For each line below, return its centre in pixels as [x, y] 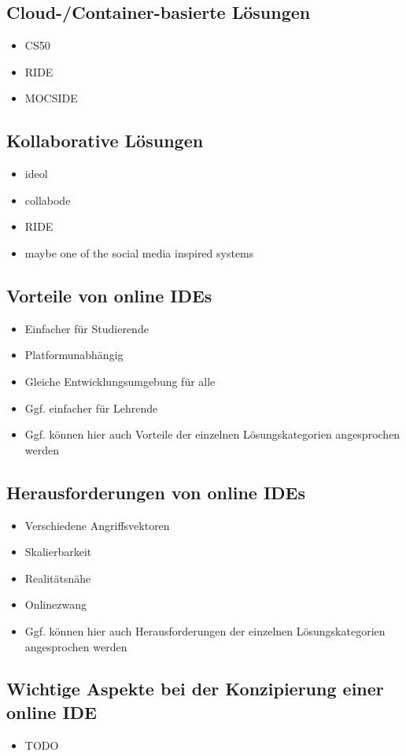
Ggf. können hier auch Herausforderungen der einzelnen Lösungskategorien [205, 630]
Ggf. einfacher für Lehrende [91, 408]
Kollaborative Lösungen [105, 141]
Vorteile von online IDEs [109, 295]
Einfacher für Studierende [87, 328]
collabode [48, 200]
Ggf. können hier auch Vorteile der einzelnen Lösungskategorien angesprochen [212, 434]
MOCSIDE [51, 98]
